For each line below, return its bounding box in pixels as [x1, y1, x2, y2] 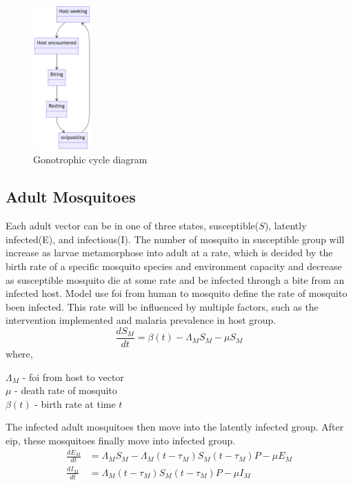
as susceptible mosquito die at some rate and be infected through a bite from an [6, 272, 345, 287]
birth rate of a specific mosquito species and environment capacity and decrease [6, 258, 342, 273]
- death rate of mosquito [14, 383, 117, 398]
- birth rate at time [34, 396, 116, 411]
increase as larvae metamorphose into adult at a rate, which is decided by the [6, 245, 333, 260]
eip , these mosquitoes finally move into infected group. [6, 433, 236, 447]
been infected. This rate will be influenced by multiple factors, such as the [6, 299, 319, 313]
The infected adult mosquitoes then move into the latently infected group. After [6, 420, 344, 434]
